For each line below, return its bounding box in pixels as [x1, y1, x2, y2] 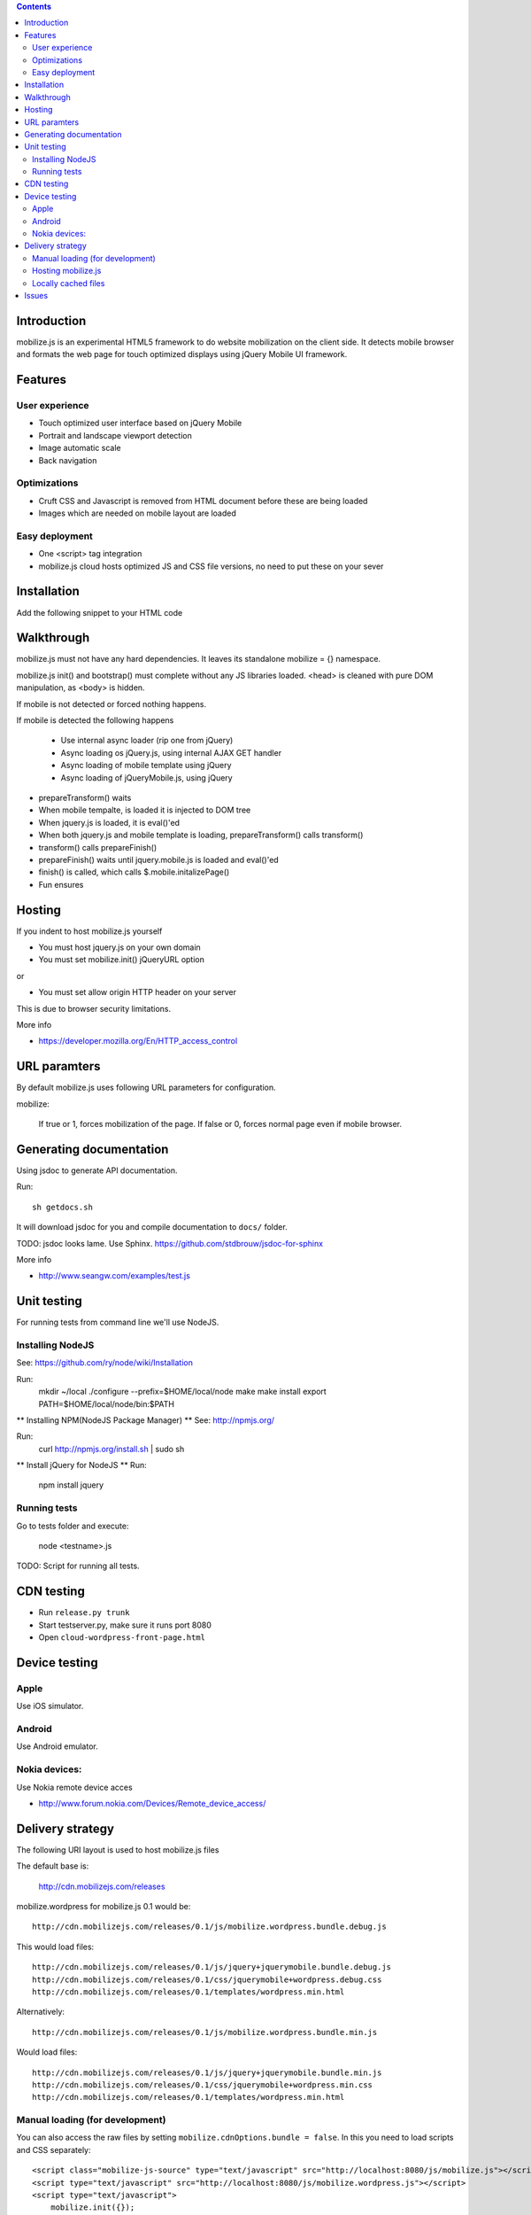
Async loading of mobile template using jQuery [60, 760, 232, 771]
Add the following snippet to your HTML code [16, 607, 183, 618]
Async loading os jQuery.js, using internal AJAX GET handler [60, 747, 282, 758]
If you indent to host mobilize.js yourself [16, 926, 163, 937]
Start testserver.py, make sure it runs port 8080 [38, 1620, 212, 1630]
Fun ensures [38, 879, 84, 890]
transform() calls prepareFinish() [38, 842, 158, 852]
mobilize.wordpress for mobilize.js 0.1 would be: [16, 1901, 191, 1911]
